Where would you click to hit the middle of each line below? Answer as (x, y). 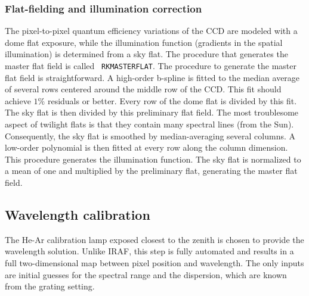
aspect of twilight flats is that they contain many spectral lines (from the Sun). (149, 124)
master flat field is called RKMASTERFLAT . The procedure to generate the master (151, 66)
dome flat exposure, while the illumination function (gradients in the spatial (144, 42)
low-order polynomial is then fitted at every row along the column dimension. (146, 147)
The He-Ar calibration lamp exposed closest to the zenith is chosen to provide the (154, 239)
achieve (18, 100)
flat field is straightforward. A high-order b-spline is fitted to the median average (152, 77)
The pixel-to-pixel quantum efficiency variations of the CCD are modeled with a (151, 31)
